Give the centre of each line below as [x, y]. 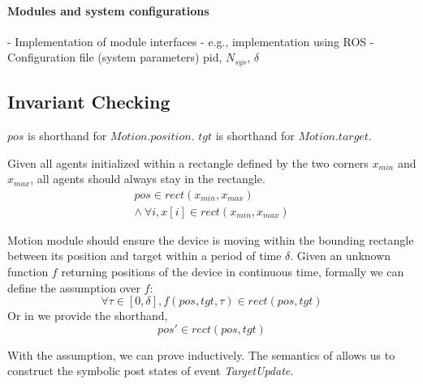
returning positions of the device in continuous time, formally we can [233, 272]
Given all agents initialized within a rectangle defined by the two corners [188, 162]
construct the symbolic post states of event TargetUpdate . [151, 371]
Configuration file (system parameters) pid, [115, 57]
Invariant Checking [89, 102]
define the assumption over [74, 287]
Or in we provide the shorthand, [88, 316]
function [28, 272]
